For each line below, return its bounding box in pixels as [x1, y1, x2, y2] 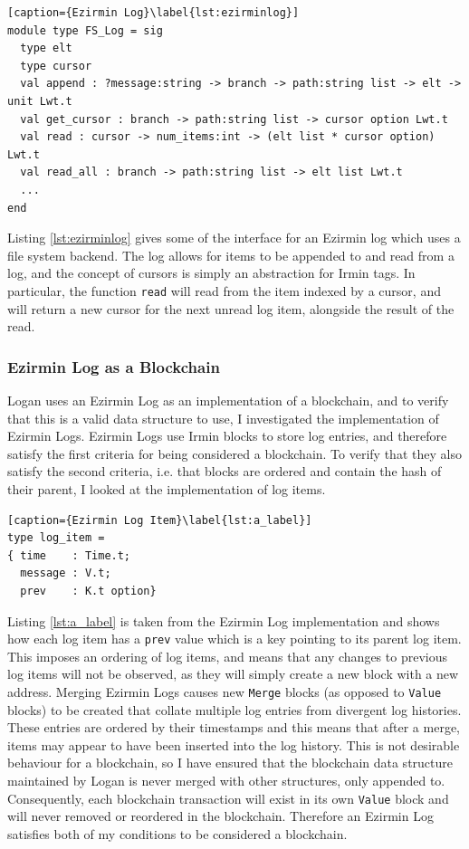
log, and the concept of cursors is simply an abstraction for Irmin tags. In [7, 263, 416, 282]
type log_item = [7, 531, 105, 545]
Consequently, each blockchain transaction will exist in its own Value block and [7, 788, 449, 807]
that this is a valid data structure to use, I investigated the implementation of [7, 408, 439, 427]
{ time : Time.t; [7, 549, 131, 562]
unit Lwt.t [7, 94, 72, 108]
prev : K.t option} [20, 584, 157, 597]
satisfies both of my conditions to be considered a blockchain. [7, 824, 348, 843]
